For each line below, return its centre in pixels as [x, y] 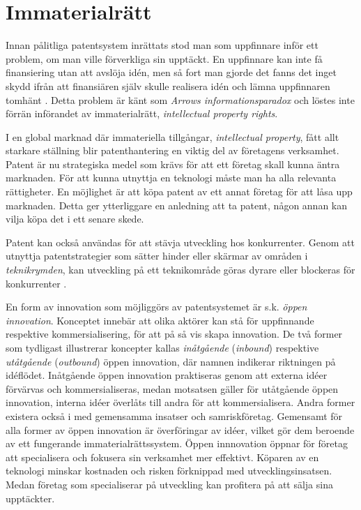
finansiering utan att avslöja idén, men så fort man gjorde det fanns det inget [171, 72]
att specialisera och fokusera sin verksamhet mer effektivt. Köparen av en [162, 457]
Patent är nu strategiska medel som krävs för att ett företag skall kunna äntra [173, 164]
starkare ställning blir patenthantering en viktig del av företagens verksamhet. [172, 150]
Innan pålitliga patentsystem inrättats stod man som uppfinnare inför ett [162, 45]
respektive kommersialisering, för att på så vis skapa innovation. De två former [174, 334]
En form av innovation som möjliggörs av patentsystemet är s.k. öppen [156, 307]
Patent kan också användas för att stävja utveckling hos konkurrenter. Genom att [180, 242]
